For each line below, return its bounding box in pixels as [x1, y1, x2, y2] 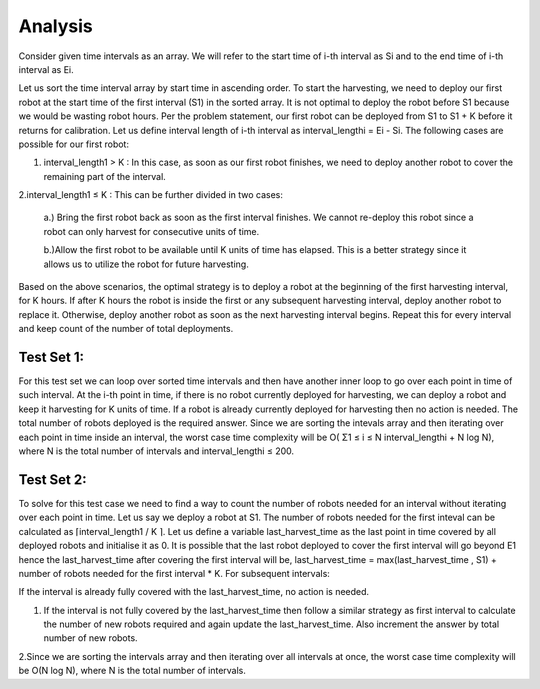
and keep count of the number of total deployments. [18, 323, 234, 335]
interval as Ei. [18, 63, 74, 75]
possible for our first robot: [18, 138, 130, 150]
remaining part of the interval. [43, 170, 167, 182]
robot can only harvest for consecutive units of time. [43, 225, 260, 237]
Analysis [18, 15, 94, 37]
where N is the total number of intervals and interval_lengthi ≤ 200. [18, 445, 295, 457]
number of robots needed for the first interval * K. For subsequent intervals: [18, 567, 330, 579]
